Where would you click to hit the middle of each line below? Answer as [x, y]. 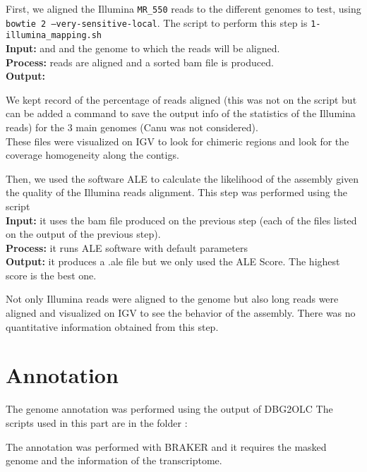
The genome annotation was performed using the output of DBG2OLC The [169, 409]
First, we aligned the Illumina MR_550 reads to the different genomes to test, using [183, 8]
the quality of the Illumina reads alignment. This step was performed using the [176, 192]
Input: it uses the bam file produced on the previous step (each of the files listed [181, 220]
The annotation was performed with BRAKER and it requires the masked [166, 446]
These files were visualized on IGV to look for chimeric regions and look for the [178, 141]
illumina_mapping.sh [54, 36]
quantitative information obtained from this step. [112, 326]
